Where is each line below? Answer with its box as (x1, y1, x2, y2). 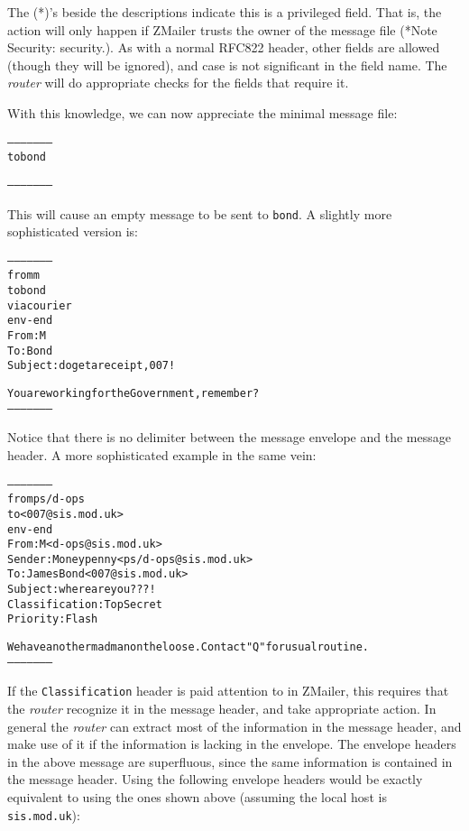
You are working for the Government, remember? (7, 387, 260, 401)
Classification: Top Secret (7, 597, 162, 611)
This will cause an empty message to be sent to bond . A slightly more (7, 204, 392, 223)
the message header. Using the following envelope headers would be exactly (7, 770, 423, 789)
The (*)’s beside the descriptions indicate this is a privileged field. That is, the (7, 3, 442, 21)
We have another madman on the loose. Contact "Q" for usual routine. (7, 641, 369, 654)
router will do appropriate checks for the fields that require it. (7, 73, 349, 92)
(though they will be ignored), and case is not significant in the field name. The (7, 55, 447, 74)
